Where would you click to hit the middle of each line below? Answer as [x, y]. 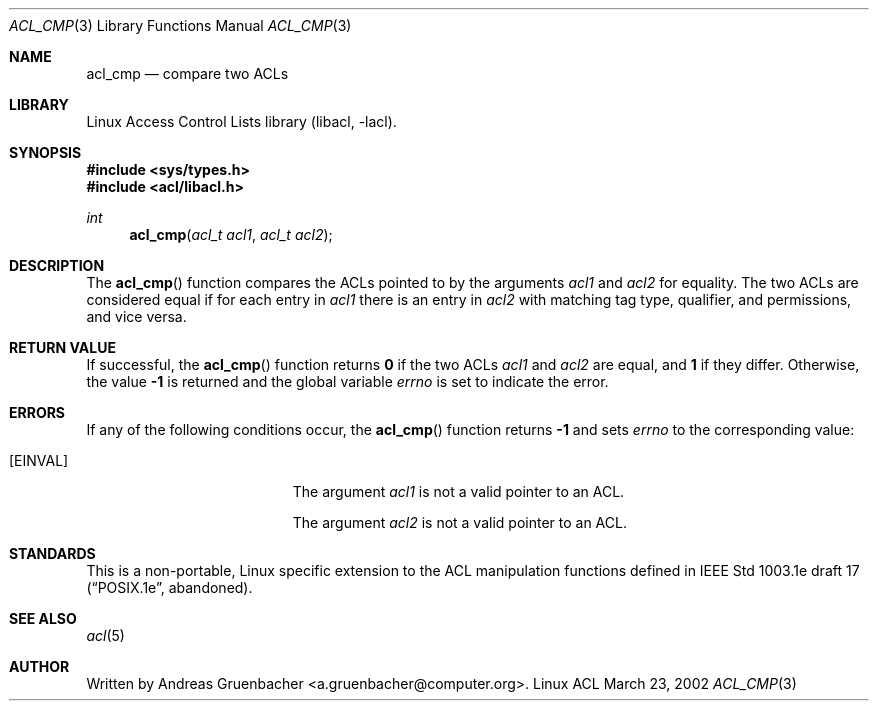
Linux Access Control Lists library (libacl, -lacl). [241, 121]
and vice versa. [136, 316]
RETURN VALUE [62, 347]
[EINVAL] [39, 460]
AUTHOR [39, 666]
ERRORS [37, 412]
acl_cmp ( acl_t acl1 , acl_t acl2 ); [231, 234]
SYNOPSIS [45, 152]
